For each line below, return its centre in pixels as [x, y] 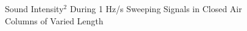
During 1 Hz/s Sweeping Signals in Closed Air [156, 9]
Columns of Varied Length [54, 20]
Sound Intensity [34, 9]
